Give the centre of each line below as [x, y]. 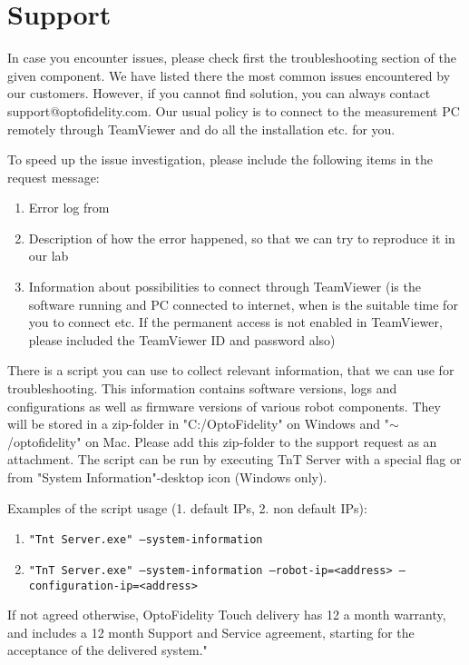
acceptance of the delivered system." [107, 650]
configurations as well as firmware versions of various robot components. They [224, 406]
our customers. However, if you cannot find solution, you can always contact [219, 93]
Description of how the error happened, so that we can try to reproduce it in [242, 238]
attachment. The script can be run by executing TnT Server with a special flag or [234, 459]
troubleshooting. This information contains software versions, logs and [202, 388]
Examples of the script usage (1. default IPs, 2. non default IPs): [187, 507]
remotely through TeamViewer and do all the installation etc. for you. [201, 129]
